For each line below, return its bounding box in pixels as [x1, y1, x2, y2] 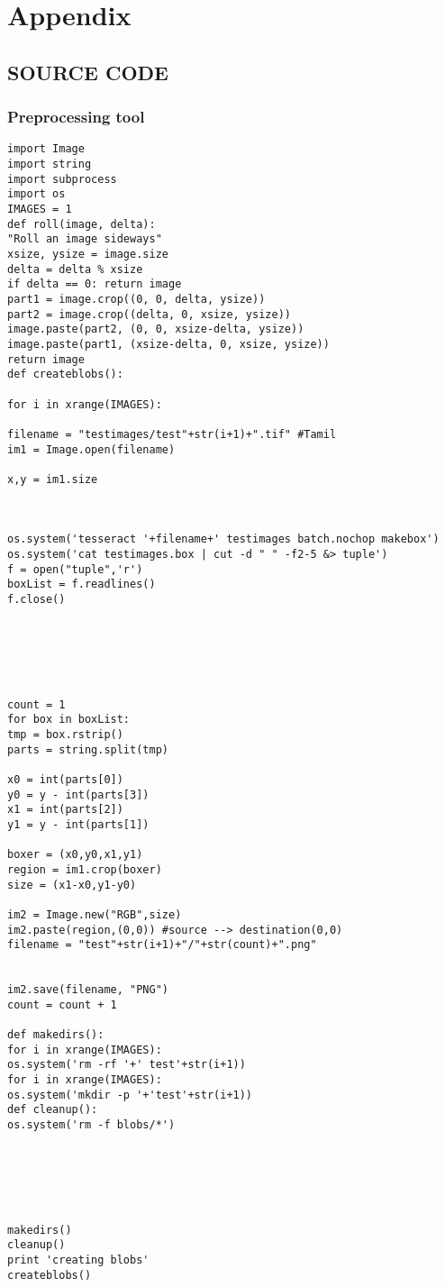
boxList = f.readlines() [7, 578, 156, 591]
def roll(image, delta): [7, 217, 156, 231]
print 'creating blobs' [7, 1253, 150, 1266]
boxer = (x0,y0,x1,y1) [7, 848, 143, 862]
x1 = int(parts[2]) [7, 803, 123, 817]
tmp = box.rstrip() [7, 727, 123, 741]
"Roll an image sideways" [7, 233, 162, 246]
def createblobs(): [7, 368, 123, 381]
